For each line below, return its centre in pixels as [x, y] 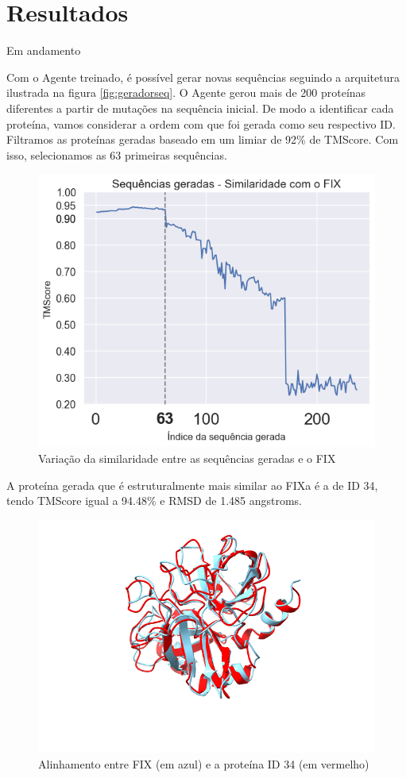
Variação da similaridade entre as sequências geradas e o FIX [187, 458]
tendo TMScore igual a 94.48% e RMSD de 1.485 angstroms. [154, 501]
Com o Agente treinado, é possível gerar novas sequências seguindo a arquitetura [203, 77]
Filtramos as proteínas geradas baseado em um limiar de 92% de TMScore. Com [203, 139]
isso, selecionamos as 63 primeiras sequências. [117, 154]
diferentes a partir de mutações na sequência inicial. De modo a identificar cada [200, 108]
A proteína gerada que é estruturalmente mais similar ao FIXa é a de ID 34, [192, 485]
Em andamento [44, 50]
